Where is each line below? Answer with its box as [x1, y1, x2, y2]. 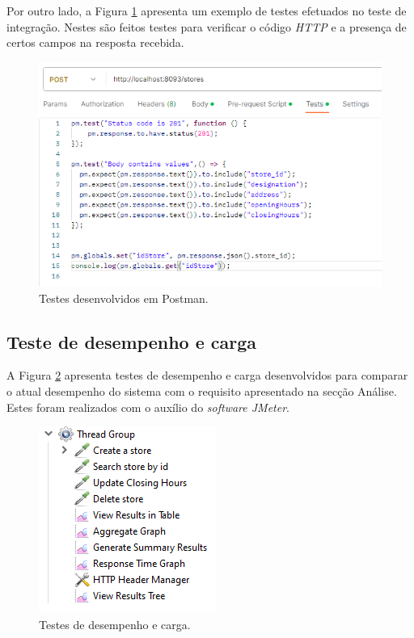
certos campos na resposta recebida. [6, 34, 184, 51]
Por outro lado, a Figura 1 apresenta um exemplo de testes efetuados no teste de [6, 2, 407, 19]
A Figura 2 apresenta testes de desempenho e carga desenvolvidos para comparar [6, 367, 408, 384]
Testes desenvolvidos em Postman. [39, 289, 209, 306]
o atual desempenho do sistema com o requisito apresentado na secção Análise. [6, 382, 397, 399]
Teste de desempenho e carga [6, 329, 257, 354]
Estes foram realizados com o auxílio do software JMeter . [6, 398, 289, 415]
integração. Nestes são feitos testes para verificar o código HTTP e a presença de [6, 18, 407, 35]
